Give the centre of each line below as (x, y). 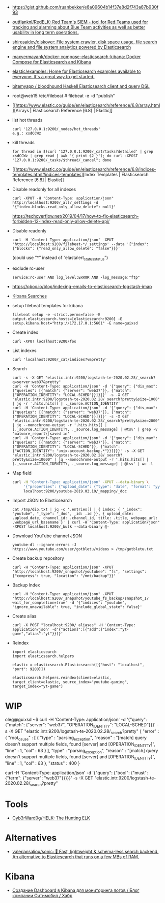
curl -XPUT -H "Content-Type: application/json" (63, 198)
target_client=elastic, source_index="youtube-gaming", (70, 682)
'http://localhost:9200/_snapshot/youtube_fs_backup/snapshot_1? (80, 598)
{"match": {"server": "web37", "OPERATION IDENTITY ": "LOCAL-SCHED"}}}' (80, 726)
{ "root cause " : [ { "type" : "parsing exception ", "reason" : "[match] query (76, 738)
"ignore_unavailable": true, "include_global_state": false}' (77, 607)
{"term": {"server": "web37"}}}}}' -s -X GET (49, 778)
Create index (25, 332)
